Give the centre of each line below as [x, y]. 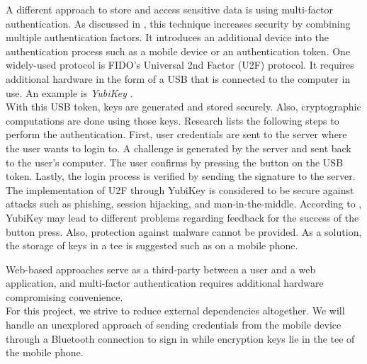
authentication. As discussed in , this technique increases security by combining [178, 23]
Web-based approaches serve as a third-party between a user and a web [161, 269]
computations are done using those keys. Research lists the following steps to [173, 120]
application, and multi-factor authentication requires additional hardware [165, 283]
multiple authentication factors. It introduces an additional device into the [168, 37]
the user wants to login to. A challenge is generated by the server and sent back [179, 148]
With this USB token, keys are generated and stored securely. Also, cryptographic [183, 107]
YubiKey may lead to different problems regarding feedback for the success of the [182, 217]
